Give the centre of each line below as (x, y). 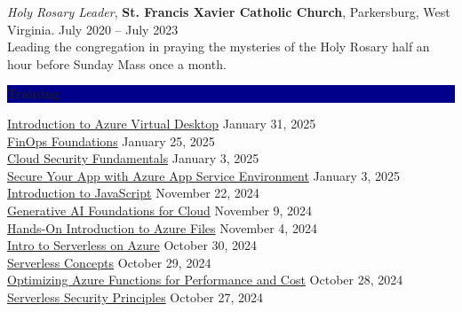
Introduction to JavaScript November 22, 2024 (133, 193)
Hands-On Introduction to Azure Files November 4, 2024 (162, 227)
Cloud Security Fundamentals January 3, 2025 (133, 158)
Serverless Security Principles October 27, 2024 (135, 296)
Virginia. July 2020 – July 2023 (93, 29)
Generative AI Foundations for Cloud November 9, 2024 (160, 210)
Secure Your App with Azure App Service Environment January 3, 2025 (204, 175)
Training (34, 94)
